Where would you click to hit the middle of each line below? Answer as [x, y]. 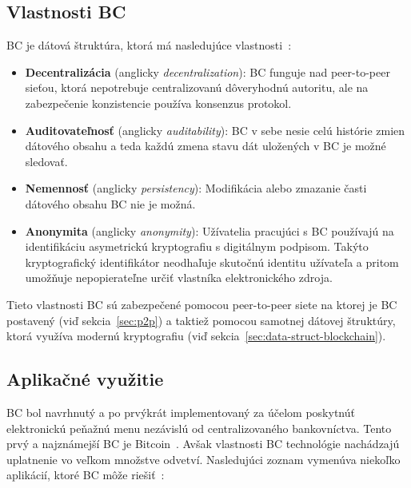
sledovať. [46, 161]
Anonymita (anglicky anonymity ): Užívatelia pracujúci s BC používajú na [209, 230]
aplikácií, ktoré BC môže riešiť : [86, 475]
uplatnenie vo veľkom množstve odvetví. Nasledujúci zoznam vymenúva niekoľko [204, 459]
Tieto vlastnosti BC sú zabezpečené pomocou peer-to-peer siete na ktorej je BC [202, 304]
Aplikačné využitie [85, 379]
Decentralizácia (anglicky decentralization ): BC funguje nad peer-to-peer [207, 71]
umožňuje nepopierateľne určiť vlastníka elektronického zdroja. [179, 278]
